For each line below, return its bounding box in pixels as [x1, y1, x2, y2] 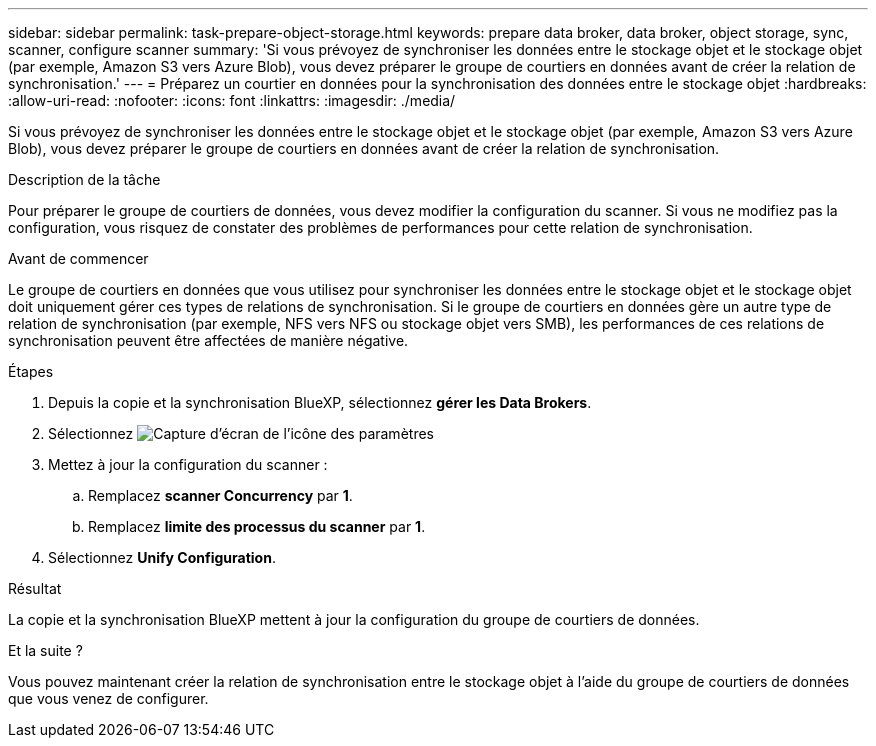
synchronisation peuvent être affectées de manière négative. [8, 332, 409, 349]
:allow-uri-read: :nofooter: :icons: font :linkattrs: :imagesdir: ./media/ [8, 92, 456, 109]
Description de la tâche [8, 171, 161, 188]
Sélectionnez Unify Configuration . [48, 549, 276, 566]
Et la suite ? [8, 642, 83, 659]
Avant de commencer [8, 250, 149, 267]
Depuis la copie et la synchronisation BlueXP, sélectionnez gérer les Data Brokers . [48, 394, 592, 411]
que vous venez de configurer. [8, 690, 209, 707]
